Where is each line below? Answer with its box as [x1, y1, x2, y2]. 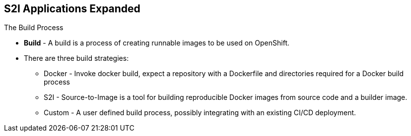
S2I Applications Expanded [4, 2, 140, 15]
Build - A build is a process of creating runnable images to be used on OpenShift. [24, 39, 290, 47]
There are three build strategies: [24, 54, 129, 63]
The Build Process [4, 23, 64, 32]
